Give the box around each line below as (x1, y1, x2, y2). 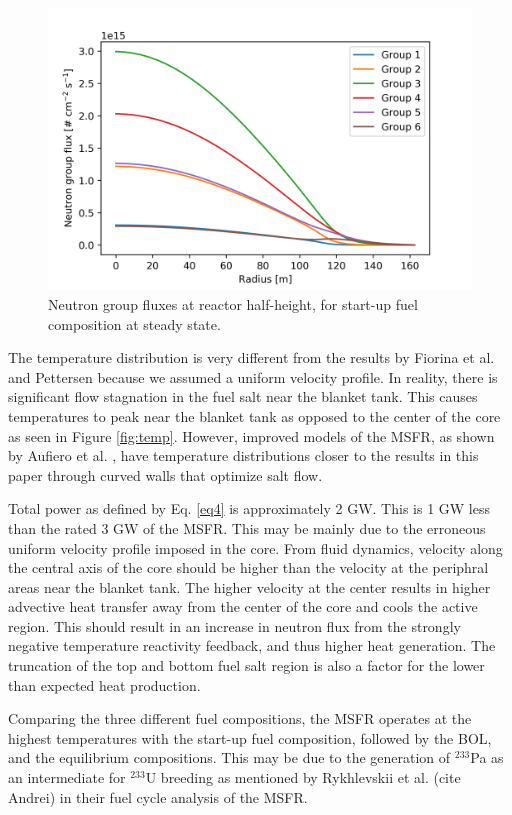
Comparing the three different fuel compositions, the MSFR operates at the (8, 708, 472, 729)
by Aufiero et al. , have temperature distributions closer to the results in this (8, 445, 479, 466)
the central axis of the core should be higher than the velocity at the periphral (8, 557, 489, 578)
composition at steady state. (48, 313, 221, 334)
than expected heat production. (8, 674, 201, 695)
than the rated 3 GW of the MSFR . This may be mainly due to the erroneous (8, 517, 486, 538)
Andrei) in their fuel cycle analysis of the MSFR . (8, 786, 308, 807)
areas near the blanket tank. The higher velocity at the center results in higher (8, 576, 491, 597)
